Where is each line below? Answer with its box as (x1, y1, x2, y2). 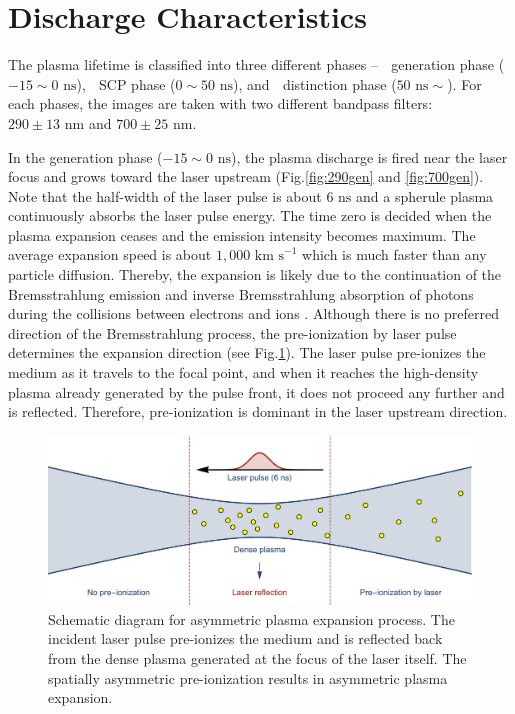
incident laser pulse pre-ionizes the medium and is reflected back (48, 628, 443, 649)
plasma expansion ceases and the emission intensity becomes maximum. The (8, 224, 476, 245)
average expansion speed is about (8, 244, 212, 265)
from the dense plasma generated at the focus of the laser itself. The (48, 647, 467, 668)
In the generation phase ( (8, 146, 163, 167)
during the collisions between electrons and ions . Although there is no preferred (8, 303, 500, 324)
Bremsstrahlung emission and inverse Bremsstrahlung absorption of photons (8, 283, 474, 304)
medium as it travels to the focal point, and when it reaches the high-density (8, 362, 479, 383)
